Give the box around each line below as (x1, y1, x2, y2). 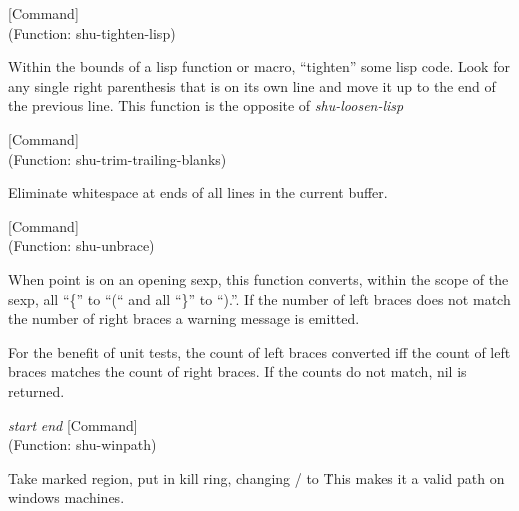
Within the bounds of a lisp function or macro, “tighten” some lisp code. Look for (8, 56, 510, 77)
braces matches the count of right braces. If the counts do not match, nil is (8, 361, 467, 382)
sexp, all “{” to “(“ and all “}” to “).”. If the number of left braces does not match (8, 288, 511, 309)
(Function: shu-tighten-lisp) (8, 22, 176, 43)
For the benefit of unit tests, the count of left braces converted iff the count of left (8, 341, 511, 362)
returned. (8, 380, 65, 401)
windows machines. (8, 487, 125, 508)
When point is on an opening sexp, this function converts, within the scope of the (8, 268, 509, 289)
